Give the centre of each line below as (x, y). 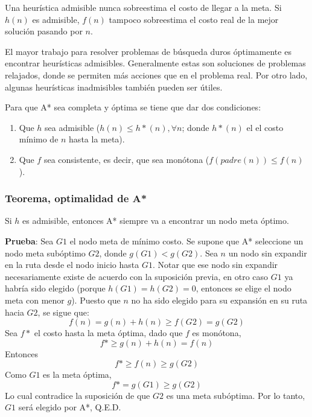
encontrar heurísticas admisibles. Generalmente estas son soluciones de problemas (155, 63)
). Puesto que (96, 300)
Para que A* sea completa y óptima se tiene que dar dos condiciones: (133, 107)
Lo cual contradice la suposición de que (78, 395)
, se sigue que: (63, 312)
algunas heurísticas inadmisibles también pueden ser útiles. (114, 87)
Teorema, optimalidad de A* (76, 198)
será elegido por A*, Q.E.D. (70, 407)
